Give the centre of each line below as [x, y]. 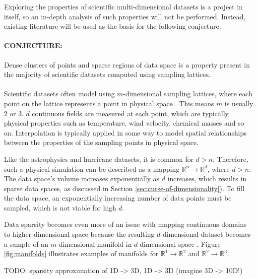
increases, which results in [207, 178]
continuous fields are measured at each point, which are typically [130, 113]
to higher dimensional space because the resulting [79, 234]
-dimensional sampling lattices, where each [188, 94]
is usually [239, 103]
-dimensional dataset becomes [206, 234]
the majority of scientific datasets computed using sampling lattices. [107, 74]
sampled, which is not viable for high [60, 207]
